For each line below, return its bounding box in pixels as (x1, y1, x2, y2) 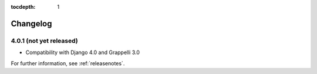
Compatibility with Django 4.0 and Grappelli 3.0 (25, 49, 140, 56)
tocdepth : (11, 4, 36, 10)
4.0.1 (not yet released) (11, 36, 79, 45)
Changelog (11, 18, 52, 29)
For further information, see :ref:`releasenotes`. (11, 59, 125, 67)
